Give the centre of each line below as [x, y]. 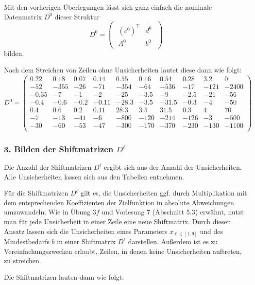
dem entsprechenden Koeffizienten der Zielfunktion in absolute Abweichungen [119, 202]
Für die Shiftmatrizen [36, 193]
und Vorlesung [123, 212]
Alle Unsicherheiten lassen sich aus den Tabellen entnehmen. [94, 176]
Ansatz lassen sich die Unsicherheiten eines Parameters [86, 231]
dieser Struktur [77, 16]
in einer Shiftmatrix [86, 241]
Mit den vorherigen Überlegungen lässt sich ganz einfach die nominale [108, 7]
